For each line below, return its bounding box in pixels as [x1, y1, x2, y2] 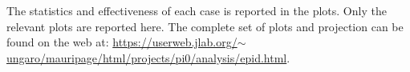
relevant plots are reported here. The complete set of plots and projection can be [6, 18, 404, 34]
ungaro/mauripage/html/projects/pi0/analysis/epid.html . [6, 49, 290, 66]
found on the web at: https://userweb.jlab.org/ [6, 34, 237, 50]
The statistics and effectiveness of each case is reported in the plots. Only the [6, 2, 387, 18]
